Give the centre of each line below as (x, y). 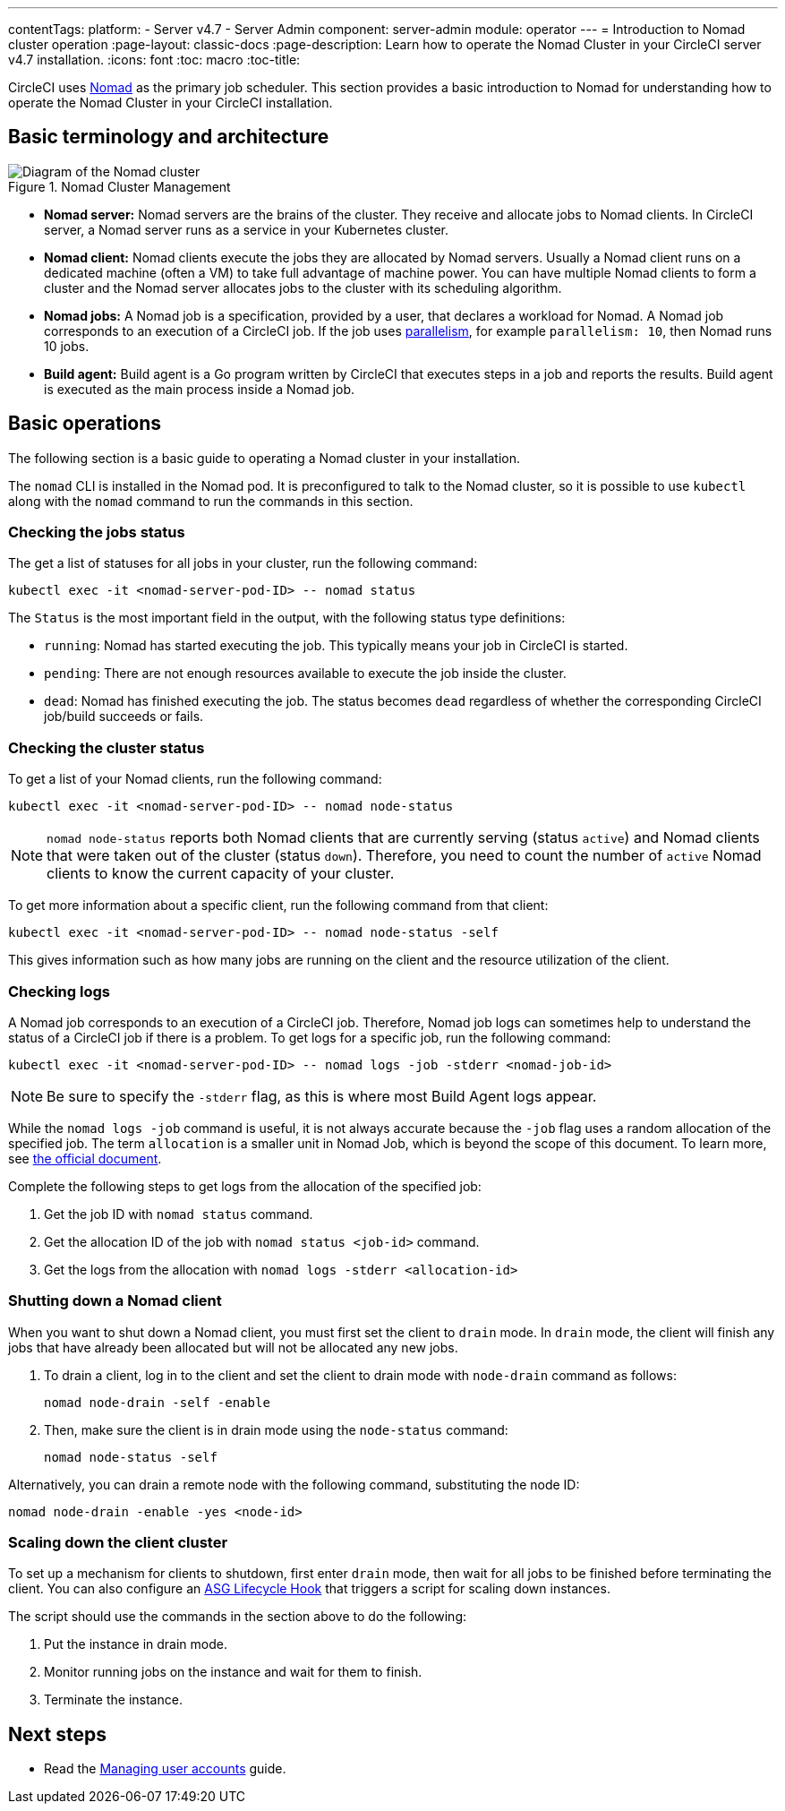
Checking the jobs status (97, 532)
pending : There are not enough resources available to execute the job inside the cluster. (305, 674)
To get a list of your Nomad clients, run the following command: (195, 779)
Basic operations (85, 424)
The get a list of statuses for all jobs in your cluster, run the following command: (243, 563)
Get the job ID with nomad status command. (179, 1214)
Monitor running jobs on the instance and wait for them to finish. (233, 1672)
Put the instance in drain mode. (136, 1644)
